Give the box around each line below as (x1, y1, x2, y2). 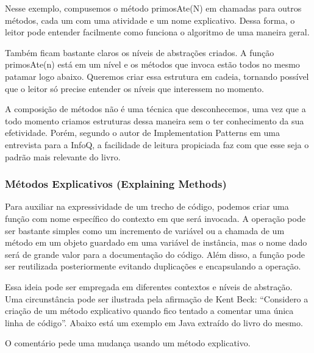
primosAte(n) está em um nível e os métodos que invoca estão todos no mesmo (5, 58, 300, 71)
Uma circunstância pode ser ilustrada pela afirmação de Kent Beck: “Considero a (5, 292, 309, 305)
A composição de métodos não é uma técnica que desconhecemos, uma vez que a (5, 102, 306, 115)
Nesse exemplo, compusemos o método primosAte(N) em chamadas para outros (5, 2, 302, 14)
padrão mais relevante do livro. (5, 150, 121, 163)
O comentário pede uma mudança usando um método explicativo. (5, 337, 251, 349)
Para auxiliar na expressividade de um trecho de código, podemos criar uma (5, 200, 289, 213)
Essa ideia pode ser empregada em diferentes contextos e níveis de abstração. (5, 280, 293, 293)
